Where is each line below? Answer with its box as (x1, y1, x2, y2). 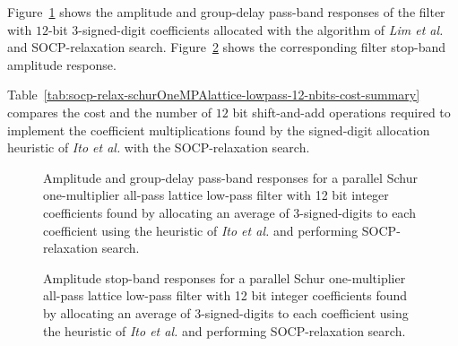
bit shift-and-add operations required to (232, 102, 451, 121)
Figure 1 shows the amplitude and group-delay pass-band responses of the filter (7, 3, 445, 21)
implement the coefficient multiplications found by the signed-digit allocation (7, 120, 430, 139)
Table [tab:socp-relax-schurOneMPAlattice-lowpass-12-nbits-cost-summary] (7, 85, 420, 104)
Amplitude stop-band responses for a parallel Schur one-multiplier (43, 268, 406, 287)
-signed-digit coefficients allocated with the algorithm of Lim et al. (78, 20, 444, 39)
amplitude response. (7, 55, 117, 74)
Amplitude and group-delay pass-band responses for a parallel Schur (43, 168, 418, 186)
